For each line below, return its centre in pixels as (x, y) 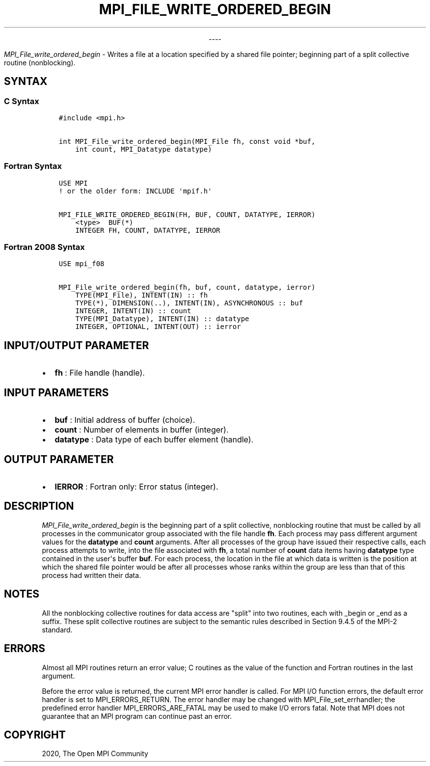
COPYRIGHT (35, 735)
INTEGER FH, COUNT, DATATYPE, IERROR (148, 230)
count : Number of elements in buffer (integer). (142, 430)
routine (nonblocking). (40, 62)
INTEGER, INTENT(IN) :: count (133, 311)
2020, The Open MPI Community (95, 754)
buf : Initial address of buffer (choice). (125, 420)
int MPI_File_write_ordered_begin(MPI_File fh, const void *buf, (187, 141)
